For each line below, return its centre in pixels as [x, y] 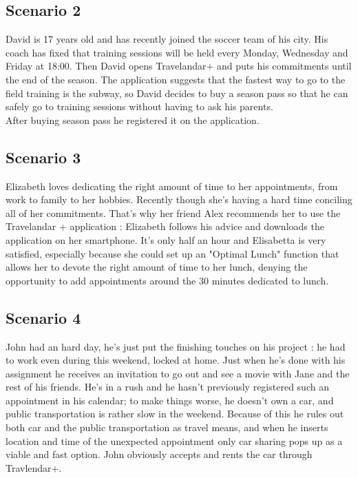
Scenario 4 [43, 317]
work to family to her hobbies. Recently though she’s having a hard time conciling [179, 199]
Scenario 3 [43, 157]
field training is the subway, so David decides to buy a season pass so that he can [177, 93]
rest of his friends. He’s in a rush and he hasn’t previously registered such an [167, 387]
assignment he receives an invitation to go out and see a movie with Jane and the [178, 373]
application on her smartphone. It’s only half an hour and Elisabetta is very [166, 239]
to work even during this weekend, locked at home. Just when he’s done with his [176, 360]
